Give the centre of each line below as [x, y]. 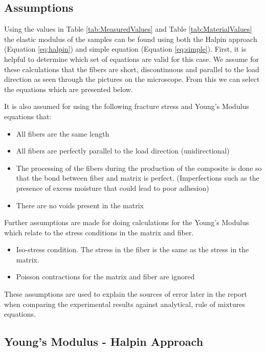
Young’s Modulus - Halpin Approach [104, 342]
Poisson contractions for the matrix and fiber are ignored [105, 277]
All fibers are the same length [63, 133]
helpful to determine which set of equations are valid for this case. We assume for [131, 59]
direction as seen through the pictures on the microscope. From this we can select [132, 79]
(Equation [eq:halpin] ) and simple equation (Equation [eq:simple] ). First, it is [125, 49]
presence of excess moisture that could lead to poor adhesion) [113, 188]
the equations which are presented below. [69, 89]
